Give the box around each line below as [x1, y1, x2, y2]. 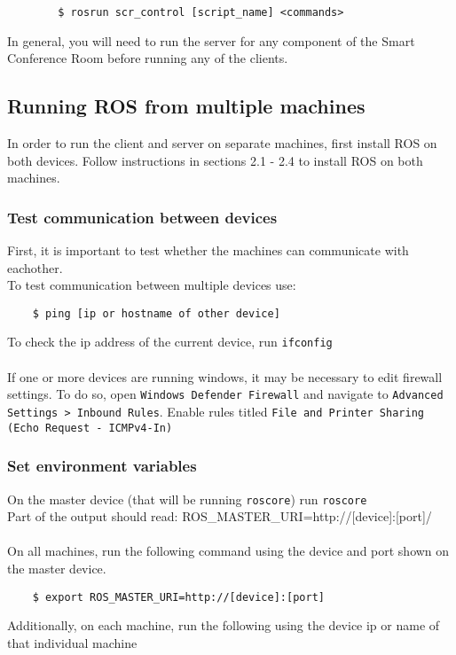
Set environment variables [7, 455, 197, 477]
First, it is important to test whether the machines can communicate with [7, 241, 409, 260]
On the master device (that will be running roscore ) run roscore [7, 489, 367, 508]
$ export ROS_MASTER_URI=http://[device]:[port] [32, 590, 325, 604]
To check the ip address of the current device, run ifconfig [7, 332, 333, 351]
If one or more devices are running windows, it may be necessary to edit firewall [7, 367, 443, 386]
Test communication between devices [7, 206, 278, 228]
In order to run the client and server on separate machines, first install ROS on [7, 134, 437, 152]
